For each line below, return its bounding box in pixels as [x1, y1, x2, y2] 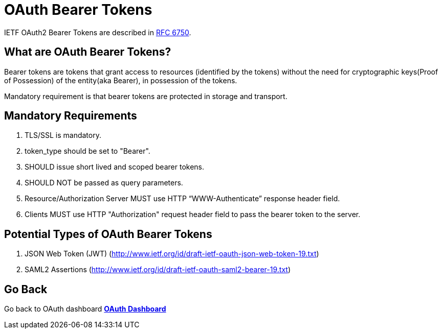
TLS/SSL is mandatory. [25, 131, 101, 140]
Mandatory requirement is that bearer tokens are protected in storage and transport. [4, 91, 288, 101]
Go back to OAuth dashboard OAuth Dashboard [4, 304, 166, 314]
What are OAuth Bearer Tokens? [4, 45, 171, 59]
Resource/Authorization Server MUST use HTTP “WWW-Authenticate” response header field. [25, 194, 340, 203]
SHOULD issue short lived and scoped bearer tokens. [25, 162, 205, 172]
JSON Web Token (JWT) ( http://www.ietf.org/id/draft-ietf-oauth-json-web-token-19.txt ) [25, 249, 319, 258]
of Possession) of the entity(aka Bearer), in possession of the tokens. [4, 76, 237, 85]
